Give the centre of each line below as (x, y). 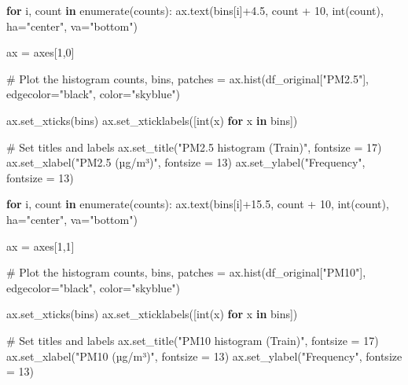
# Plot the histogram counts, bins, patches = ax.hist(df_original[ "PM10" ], (186, 272)
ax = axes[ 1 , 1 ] (40, 246)
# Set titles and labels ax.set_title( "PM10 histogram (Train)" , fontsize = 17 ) (193, 340)
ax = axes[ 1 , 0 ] (40, 52)
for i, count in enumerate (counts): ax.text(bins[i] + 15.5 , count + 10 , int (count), (198, 204)
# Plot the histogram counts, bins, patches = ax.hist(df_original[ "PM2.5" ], (187, 78)
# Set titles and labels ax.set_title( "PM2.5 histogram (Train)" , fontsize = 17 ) (194, 147)
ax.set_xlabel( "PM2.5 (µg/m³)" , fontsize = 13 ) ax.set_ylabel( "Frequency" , (186, 162)
